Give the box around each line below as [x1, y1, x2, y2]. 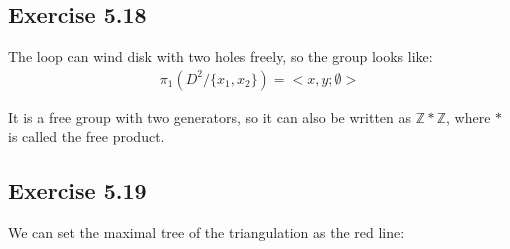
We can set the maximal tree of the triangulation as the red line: [8, 222, 405, 243]
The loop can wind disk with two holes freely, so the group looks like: [8, 46, 433, 67]
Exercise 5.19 [8, 175, 147, 206]
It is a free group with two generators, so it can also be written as [8, 106, 412, 127]
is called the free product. [8, 126, 165, 147]
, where [446, 106, 491, 127]
